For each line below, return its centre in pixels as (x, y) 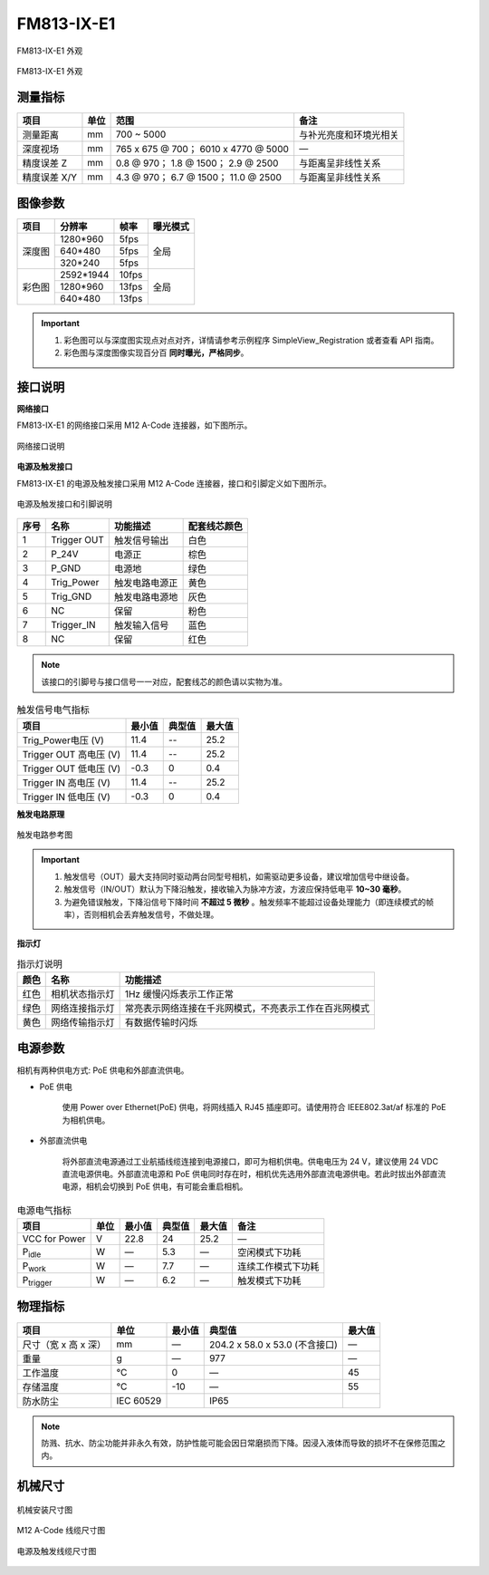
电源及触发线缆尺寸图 (57, 1551)
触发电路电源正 (146, 583)
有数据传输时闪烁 (161, 1022)
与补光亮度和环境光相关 (349, 134)
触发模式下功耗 (269, 1280)
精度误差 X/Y (49, 177)
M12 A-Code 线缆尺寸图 (61, 1531)
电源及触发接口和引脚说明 (64, 504)
